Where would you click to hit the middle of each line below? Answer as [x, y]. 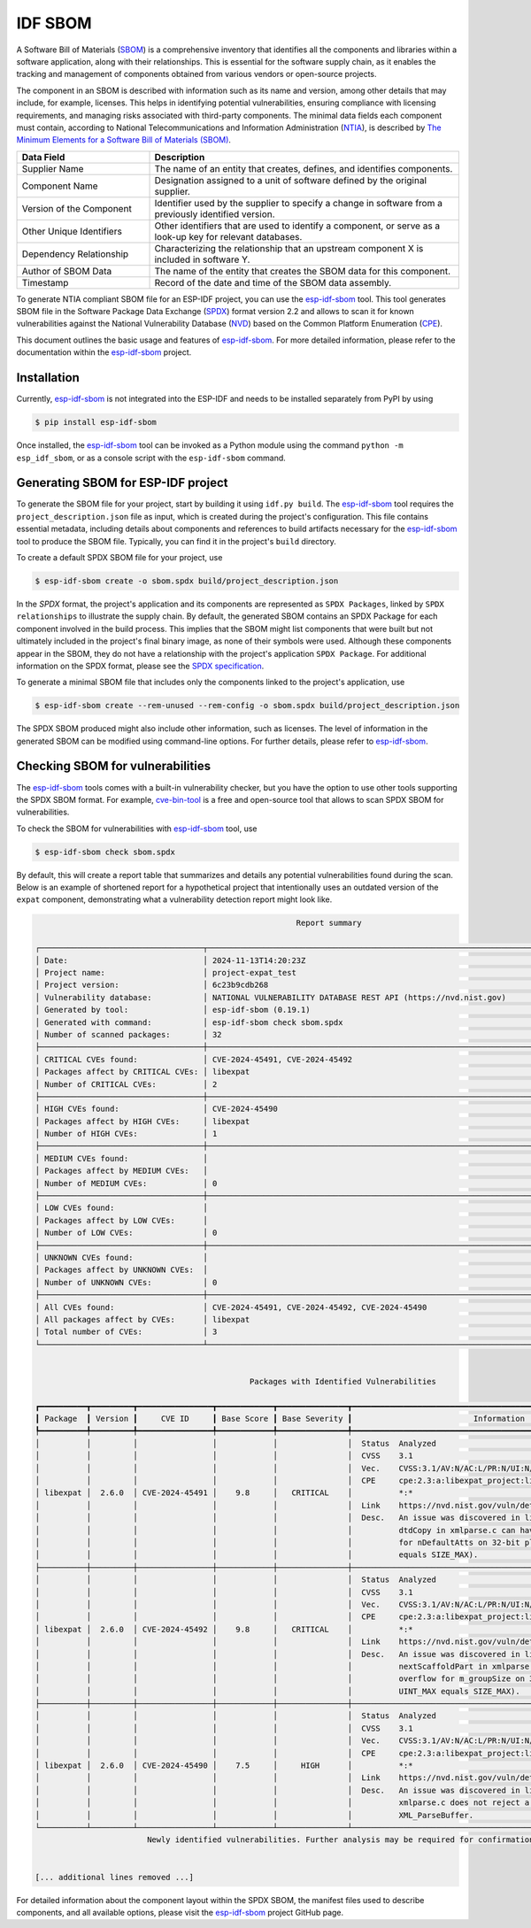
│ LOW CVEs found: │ [121, 1208]
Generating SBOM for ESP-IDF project [122, 483]
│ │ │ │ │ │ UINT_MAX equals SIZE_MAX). [278, 1691]
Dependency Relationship [75, 254]
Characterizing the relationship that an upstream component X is [289, 248]
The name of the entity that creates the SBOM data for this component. [303, 271]
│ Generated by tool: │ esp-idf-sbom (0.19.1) [173, 1010]
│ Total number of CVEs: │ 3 [126, 1332]
